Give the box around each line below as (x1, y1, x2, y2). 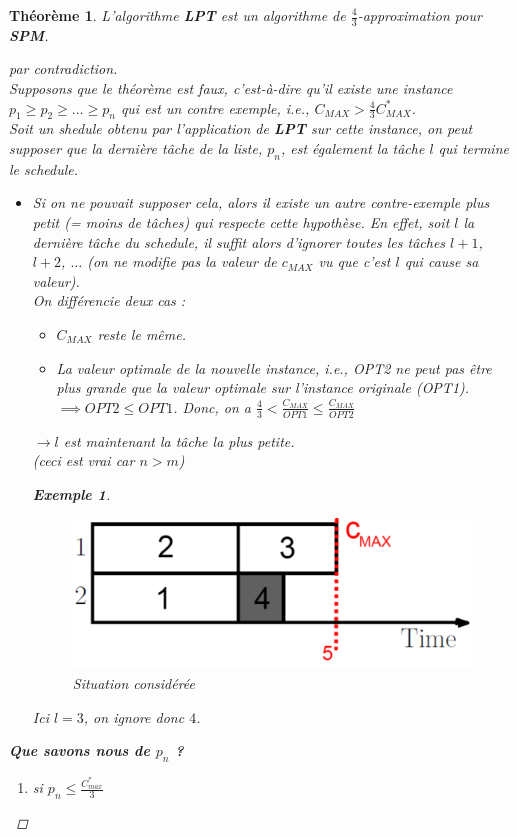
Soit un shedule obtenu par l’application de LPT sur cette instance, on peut (9, 118, 473, 139)
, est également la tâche (280, 138, 425, 158)
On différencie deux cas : (32, 290, 186, 311)
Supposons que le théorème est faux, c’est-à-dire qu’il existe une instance (9, 78, 453, 99)
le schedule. (9, 158, 79, 179)
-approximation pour (357, 5, 482, 25)
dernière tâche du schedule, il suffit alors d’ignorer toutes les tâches (32, 231, 446, 252)
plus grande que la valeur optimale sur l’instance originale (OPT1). (56, 377, 470, 398)
